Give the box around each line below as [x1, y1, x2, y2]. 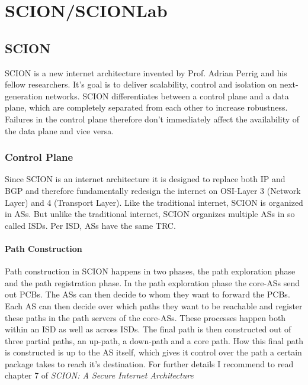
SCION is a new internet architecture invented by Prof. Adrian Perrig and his [5, 66, 287, 79]
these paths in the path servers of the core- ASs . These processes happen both [5, 311, 286, 323]
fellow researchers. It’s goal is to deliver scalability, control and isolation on [5, 78, 277, 90]
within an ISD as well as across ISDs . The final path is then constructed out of [5, 323, 291, 335]
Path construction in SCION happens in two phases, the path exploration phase [5, 265, 296, 277]
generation [5, 89, 43, 102]
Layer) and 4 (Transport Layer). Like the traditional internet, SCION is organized [5, 196, 303, 208]
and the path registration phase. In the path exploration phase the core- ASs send [5, 276, 300, 289]
